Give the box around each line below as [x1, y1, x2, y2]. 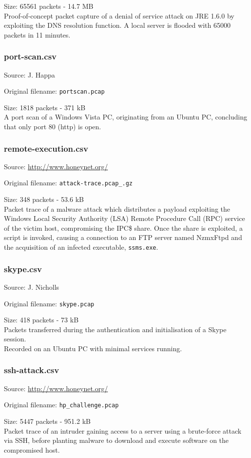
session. [4, 334, 26, 344]
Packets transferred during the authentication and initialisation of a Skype [4, 324, 227, 334]
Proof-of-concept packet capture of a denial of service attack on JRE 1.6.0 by [4, 10, 234, 20]
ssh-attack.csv [4, 364, 59, 376]
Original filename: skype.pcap [4, 298, 95, 308]
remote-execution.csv [4, 142, 88, 154]
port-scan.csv [4, 50, 57, 62]
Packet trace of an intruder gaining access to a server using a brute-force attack [4, 425, 242, 436]
